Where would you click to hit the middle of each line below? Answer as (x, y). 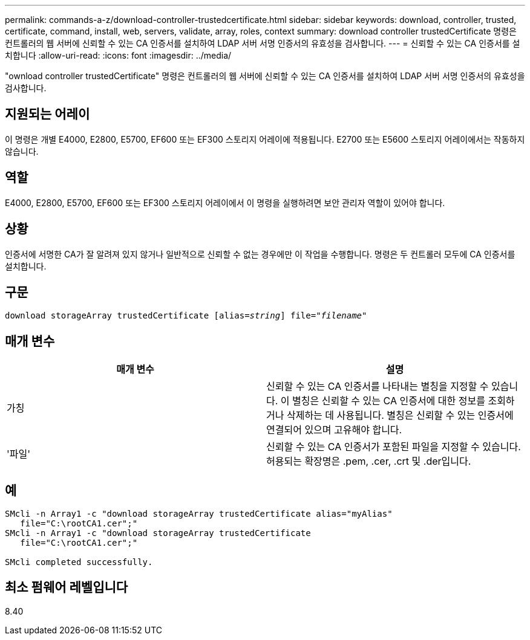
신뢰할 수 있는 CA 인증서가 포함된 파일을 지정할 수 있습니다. (394, 447)
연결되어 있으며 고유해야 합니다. (334, 430)
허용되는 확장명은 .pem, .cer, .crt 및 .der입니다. (369, 461)
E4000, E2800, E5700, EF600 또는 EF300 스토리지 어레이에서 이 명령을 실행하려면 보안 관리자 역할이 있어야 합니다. (225, 202)
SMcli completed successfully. (79, 562)
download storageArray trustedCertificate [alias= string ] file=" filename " (186, 316)
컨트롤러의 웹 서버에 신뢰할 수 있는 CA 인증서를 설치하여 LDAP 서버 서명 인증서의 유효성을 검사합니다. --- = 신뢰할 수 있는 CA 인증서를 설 (263, 43)
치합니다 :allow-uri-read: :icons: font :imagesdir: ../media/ (118, 55)
